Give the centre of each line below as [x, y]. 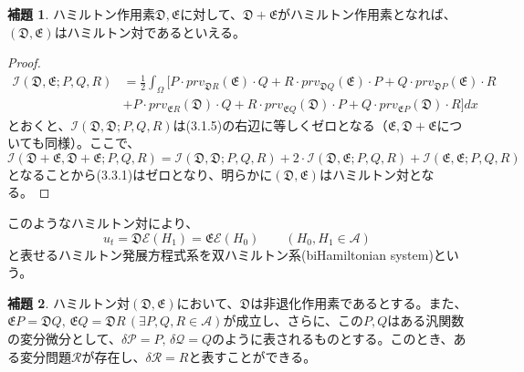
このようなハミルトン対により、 [103, 222]
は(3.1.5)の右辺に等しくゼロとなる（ [280, 124]
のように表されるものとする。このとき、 [333, 338]
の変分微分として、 [64, 338]
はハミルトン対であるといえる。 [150, 31]
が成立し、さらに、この [293, 320]
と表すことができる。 [252, 356]
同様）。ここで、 [92, 143]
